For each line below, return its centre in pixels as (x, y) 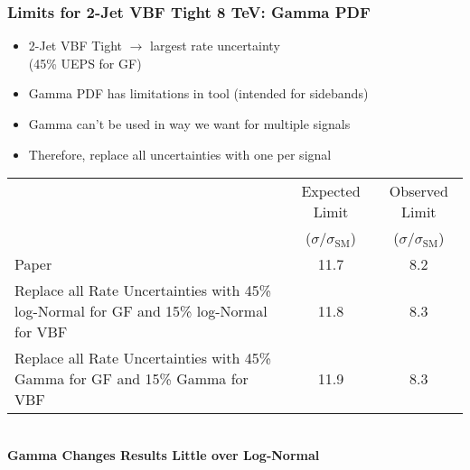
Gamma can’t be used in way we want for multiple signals (189, 124)
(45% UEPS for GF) (85, 63)
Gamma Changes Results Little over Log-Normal (164, 454)
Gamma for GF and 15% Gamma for (132, 379)
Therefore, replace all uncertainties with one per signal (180, 154)
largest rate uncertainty (215, 46)
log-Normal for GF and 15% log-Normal (141, 311)
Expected (331, 191)
